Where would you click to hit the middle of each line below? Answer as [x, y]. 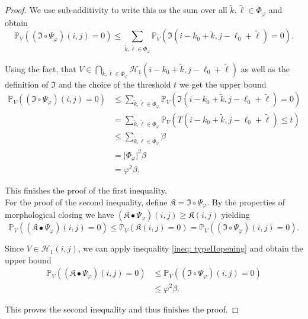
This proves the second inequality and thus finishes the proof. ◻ [122, 309]
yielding [235, 215]
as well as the [265, 68]
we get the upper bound [223, 84]
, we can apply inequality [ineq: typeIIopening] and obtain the [190, 248]
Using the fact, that [41, 68]
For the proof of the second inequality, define [86, 202]
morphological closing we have [60, 215]
